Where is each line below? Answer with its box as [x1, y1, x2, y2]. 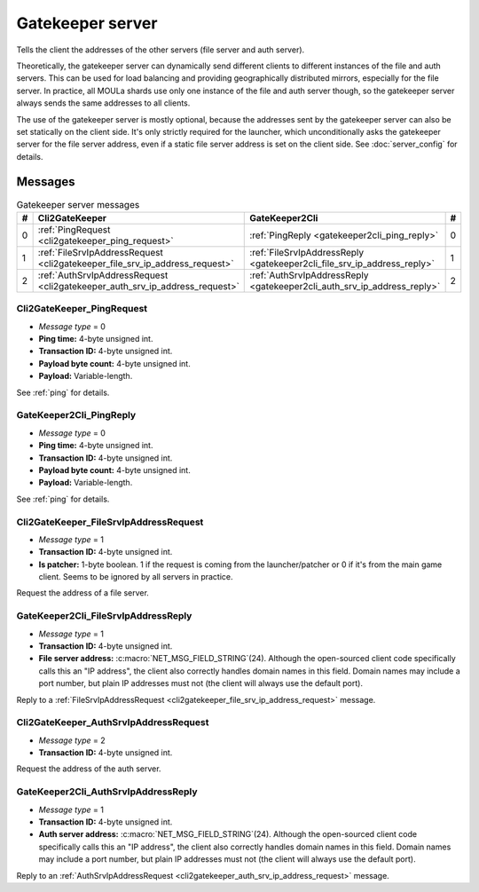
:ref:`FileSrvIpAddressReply [249, 246, 365, 258]
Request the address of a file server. [16, 588, 150, 598]
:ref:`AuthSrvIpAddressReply [249, 269, 369, 281]
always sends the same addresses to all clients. [16, 98, 191, 108]
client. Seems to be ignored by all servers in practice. [38, 572, 234, 582]
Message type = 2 [38, 735, 106, 746]
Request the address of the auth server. [16, 763, 161, 774]
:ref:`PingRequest [37, 223, 111, 235]
